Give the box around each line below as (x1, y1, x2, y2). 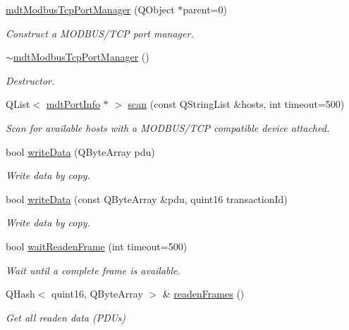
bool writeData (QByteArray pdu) (6, 144, 155, 159)
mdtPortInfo (46, 97, 100, 111)
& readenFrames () (162, 286, 245, 301)
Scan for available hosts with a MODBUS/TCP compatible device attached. (6, 120, 330, 135)
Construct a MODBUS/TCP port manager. (6, 25, 194, 40)
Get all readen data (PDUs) (6, 310, 125, 324)
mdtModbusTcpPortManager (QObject (6, 2, 175, 16)
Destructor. (6, 73, 55, 87)
